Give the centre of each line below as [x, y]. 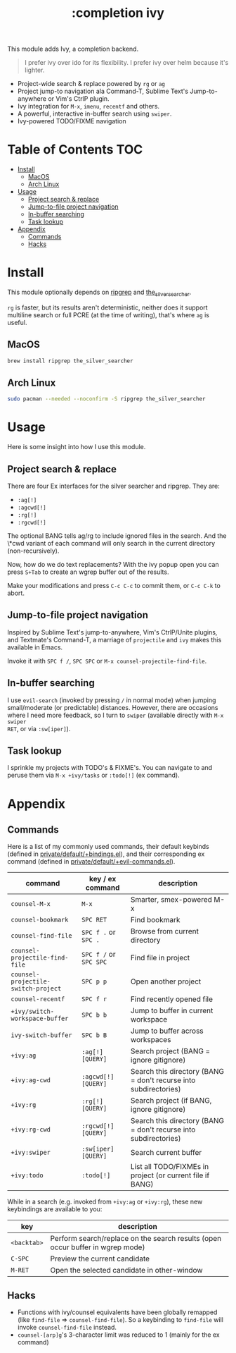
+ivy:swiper [31, 1153]
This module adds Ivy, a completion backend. [73, 49]
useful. [17, 322]
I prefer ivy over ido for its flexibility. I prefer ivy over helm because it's [126, 63]
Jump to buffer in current [172, 1011]
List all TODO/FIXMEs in [170, 1167]
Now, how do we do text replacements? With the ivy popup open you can [113, 564]
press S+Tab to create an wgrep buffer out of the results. [88, 572]
